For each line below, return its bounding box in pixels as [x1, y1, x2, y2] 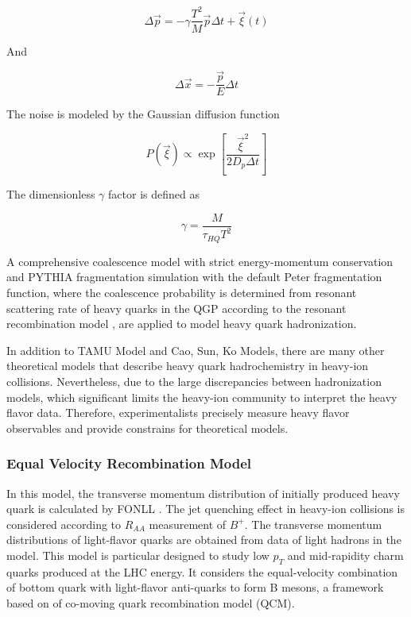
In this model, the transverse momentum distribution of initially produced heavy [6, 484, 400, 501]
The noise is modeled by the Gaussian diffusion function [6, 106, 280, 122]
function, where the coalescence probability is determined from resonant [6, 284, 357, 301]
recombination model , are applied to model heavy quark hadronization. [6, 315, 357, 332]
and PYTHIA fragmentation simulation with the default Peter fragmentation [6, 268, 382, 285]
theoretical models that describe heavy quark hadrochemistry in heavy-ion [6, 357, 369, 374]
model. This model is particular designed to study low [6, 546, 269, 563]
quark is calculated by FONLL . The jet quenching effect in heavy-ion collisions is [6, 500, 405, 517]
